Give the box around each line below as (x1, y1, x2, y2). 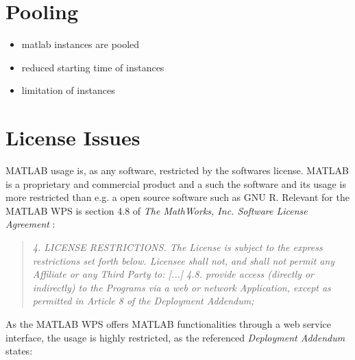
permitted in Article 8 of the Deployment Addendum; (32, 293, 254, 308)
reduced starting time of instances (21, 60, 164, 74)
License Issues (5, 123, 140, 152)
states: (5, 344, 33, 358)
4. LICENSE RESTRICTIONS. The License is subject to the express (32, 240, 323, 254)
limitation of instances (21, 83, 115, 97)
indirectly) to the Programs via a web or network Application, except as (32, 280, 331, 294)
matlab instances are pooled (21, 37, 140, 51)
